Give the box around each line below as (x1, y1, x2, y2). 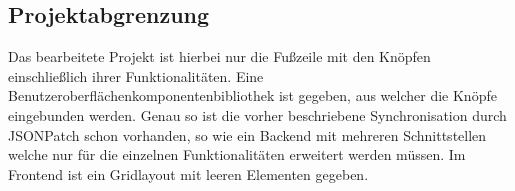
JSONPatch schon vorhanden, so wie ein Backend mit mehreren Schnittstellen (8, 124, 487, 145)
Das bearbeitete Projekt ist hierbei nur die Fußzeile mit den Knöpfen (8, 46, 431, 67)
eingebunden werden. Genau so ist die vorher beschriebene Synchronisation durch (8, 104, 507, 125)
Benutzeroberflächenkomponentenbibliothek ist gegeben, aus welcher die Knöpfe (8, 85, 497, 106)
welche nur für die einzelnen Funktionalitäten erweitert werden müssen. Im (8, 144, 466, 165)
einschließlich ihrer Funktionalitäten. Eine (8, 65, 264, 86)
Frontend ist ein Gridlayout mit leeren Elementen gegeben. (8, 163, 369, 184)
